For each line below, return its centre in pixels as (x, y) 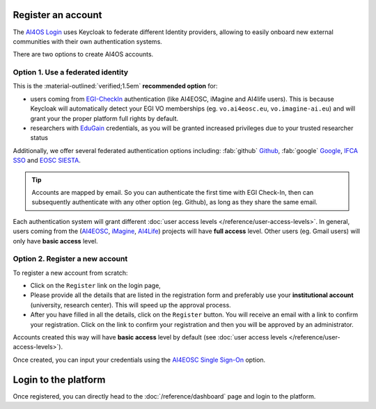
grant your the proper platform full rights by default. (104, 118)
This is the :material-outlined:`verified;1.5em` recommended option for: (115, 86)
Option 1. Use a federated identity (71, 72)
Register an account (57, 15)
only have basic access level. (55, 241)
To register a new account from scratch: (70, 273)
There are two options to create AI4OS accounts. (83, 54)
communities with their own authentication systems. (88, 41)
